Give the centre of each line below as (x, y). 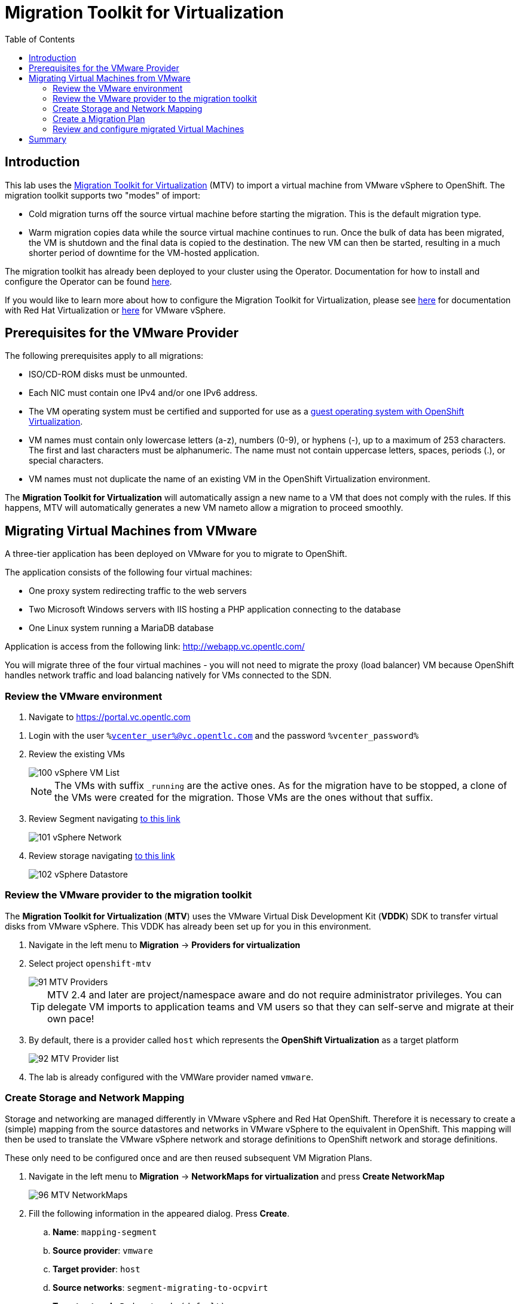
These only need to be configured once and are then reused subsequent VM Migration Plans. (189, 1157)
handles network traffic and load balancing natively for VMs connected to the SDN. (168, 675)
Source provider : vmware (103, 1250)
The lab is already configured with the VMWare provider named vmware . (171, 1077)
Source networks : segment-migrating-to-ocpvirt (160, 1287)
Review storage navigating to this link (102, 856)
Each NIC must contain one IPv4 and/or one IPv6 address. (143, 393)
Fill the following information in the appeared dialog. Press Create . (159, 1213)
